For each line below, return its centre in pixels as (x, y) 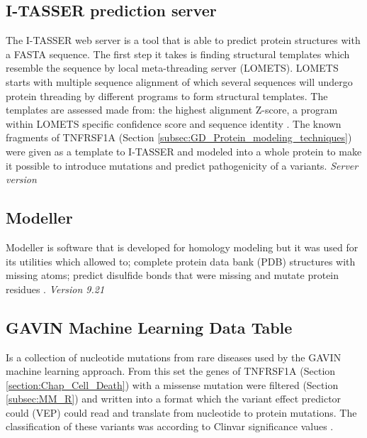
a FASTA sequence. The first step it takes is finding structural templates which (178, 54)
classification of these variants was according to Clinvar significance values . (170, 426)
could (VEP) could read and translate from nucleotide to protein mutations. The (181, 412)
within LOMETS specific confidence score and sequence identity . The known (174, 123)
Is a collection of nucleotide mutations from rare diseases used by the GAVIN (174, 357)
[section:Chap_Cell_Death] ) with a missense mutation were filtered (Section (172, 384)
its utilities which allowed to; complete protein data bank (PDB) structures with (181, 261)
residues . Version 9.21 (55, 289)
